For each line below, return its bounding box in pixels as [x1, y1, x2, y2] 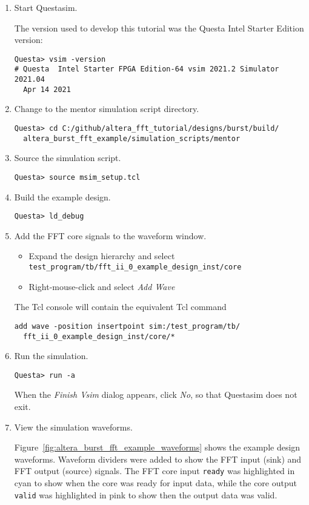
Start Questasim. [14, 1, 78, 13]
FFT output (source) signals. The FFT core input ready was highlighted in [14, 464, 295, 477]
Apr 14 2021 [23, 85, 71, 94]
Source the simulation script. [14, 151, 121, 164]
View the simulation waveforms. [14, 420, 133, 433]
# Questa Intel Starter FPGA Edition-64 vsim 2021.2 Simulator [14, 65, 279, 74]
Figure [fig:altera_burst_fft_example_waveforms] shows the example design [14, 441, 301, 454]
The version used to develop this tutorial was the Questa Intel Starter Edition [14, 21, 304, 34]
